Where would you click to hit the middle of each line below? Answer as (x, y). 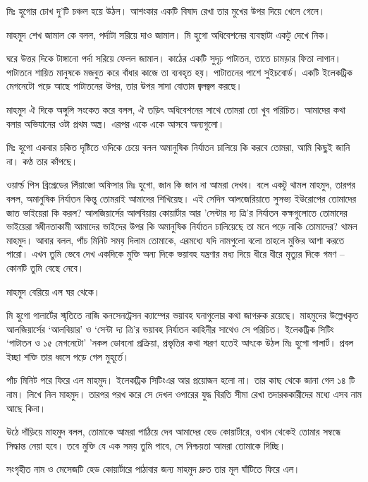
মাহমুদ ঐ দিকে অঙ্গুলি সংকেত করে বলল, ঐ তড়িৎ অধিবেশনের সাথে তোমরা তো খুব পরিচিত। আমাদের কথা (176, 109)
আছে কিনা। (26, 408)
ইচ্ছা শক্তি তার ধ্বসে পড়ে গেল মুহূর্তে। (68, 356)
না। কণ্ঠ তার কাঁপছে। (42, 161)
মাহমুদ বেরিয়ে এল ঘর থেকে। (54, 291)
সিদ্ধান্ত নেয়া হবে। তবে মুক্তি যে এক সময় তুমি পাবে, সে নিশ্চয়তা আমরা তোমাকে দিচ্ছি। (146, 445)
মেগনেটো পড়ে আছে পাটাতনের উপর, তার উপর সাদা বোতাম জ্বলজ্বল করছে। (124, 86)
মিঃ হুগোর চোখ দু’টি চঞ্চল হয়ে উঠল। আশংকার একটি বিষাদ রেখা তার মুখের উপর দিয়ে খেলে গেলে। (166, 11)
